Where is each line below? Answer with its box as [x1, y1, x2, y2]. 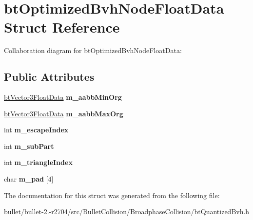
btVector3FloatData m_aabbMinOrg [4, 92, 122, 102]
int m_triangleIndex [4, 157, 73, 167]
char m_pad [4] [4, 174, 54, 184]
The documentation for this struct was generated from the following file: [4, 190, 220, 200]
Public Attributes [4, 69, 95, 84]
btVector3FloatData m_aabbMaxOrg [4, 108, 123, 118]
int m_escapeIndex [4, 125, 69, 135]
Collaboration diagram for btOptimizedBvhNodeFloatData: [4, 45, 182, 55]
